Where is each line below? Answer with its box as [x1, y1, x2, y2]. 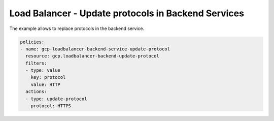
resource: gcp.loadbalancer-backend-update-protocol [25, 53, 159, 59]
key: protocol [30, 74, 66, 80]
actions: [25, 89, 47, 95]
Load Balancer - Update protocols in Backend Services [9, 8, 245, 19]
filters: [25, 60, 47, 66]
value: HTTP [30, 81, 61, 87]
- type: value [25, 68, 61, 73]
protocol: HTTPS [30, 103, 71, 109]
